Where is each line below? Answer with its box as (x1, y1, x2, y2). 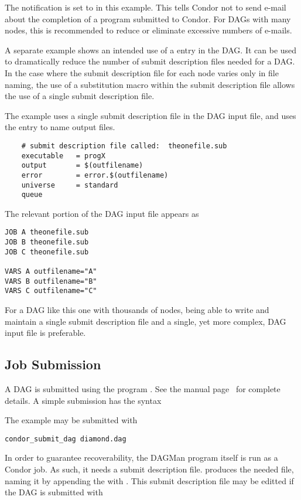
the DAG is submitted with (5, 486, 103, 498)
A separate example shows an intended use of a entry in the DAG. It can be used (5, 43, 297, 56)
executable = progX (21, 151, 105, 160)
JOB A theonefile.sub (5, 228, 89, 237)
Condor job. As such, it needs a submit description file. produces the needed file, (5, 463, 294, 475)
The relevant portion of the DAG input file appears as (5, 207, 199, 219)
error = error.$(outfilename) (21, 171, 169, 179)
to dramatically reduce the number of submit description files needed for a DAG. (5, 55, 295, 67)
